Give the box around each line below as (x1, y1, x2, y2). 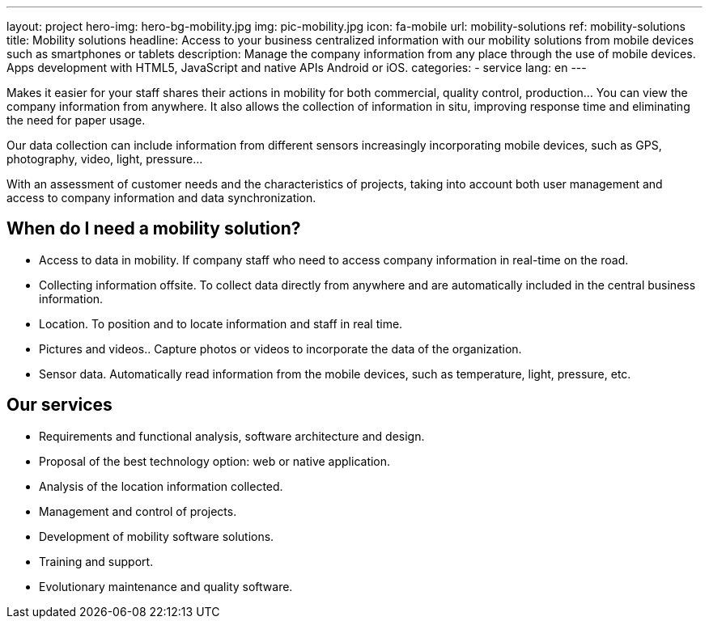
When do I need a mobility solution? (6, 218, 301, 239)
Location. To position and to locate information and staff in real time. (39, 316, 403, 331)
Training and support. (39, 554, 154, 568)
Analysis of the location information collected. (39, 479, 283, 493)
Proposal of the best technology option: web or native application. (39, 454, 391, 468)
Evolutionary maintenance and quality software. (39, 579, 293, 593)
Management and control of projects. (39, 504, 237, 518)
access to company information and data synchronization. (6, 191, 316, 205)
